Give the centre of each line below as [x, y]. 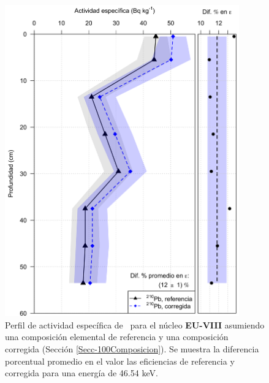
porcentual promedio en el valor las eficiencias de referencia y [120, 361]
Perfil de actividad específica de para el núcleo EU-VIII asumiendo [135, 324]
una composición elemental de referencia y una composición [117, 337]
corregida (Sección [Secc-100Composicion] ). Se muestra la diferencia [132, 348]
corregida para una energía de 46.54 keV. [81, 373]
